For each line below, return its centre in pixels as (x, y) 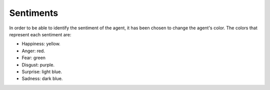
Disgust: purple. (38, 65)
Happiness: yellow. (41, 44)
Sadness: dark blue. (42, 79)
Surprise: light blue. (42, 72)
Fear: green (34, 58)
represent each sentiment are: (40, 34)
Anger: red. (33, 51)
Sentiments (34, 13)
